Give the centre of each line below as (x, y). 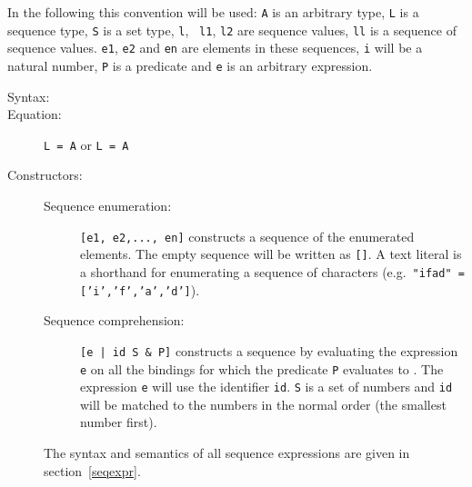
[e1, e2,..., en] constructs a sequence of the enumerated (247, 236)
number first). (119, 422)
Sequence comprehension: (114, 320)
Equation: (35, 114)
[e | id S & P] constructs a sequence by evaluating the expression (269, 350)
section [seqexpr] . (92, 470)
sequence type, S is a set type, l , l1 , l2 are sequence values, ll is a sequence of (232, 30)
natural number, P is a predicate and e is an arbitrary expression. (190, 65)
